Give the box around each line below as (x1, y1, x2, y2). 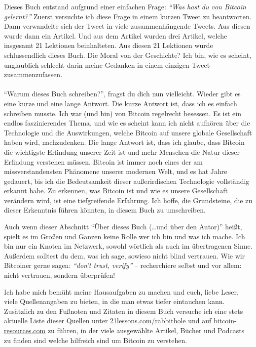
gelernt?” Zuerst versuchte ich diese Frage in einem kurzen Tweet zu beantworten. (4, 11, 252, 21)
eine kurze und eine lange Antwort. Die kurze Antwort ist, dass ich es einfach (4, 98, 237, 108)
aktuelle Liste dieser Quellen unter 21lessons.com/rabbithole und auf (4, 315, 212, 326)
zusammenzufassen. (4, 69, 63, 80)
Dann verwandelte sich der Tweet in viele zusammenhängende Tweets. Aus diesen (4, 21, 251, 31)
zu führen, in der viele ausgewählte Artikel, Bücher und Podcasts (47, 325, 245, 335)
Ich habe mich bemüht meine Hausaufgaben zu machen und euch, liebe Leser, (4, 286, 239, 297)
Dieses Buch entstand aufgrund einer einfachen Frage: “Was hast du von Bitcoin (4, 1, 246, 11)
